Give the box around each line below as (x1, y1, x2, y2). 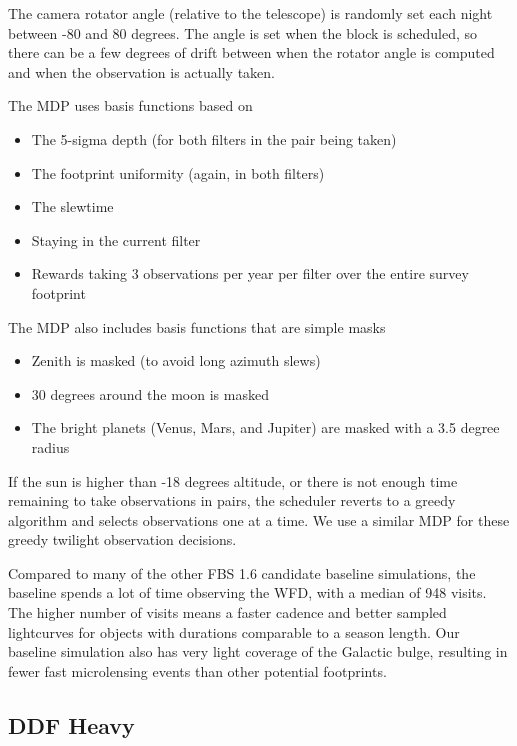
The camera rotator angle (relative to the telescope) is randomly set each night (8, 3, 493, 23)
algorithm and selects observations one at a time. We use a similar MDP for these (8, 509, 510, 530)
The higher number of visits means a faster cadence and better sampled (8, 602, 447, 623)
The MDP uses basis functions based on (8, 95, 253, 116)
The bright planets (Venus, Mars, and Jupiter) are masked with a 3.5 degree (31, 417, 500, 438)
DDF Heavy (8, 709, 135, 740)
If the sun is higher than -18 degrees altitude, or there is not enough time (8, 470, 458, 491)
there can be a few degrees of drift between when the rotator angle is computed (8, 42, 495, 63)
